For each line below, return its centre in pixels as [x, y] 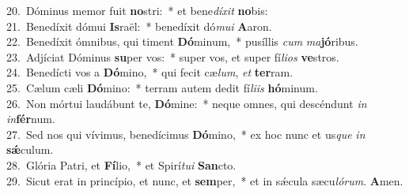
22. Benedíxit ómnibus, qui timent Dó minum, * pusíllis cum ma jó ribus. [182, 41]
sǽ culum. [30, 149]
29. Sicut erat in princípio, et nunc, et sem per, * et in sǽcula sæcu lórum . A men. [205, 180]
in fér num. [31, 119]
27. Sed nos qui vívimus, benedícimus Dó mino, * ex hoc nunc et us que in [186, 134]
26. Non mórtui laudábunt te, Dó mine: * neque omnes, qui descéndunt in [187, 103]
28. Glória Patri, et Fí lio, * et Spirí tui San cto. [121, 164]
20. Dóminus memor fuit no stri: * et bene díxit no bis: [137, 10]
